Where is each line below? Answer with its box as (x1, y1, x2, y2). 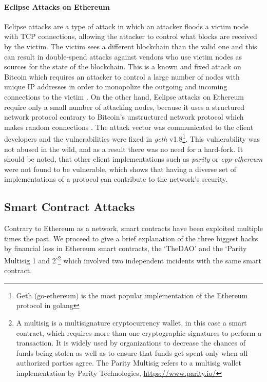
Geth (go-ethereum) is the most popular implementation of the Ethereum (16, 290, 248, 300)
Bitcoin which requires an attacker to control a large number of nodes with (4, 71, 240, 82)
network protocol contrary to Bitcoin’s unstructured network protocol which (4, 111, 244, 122)
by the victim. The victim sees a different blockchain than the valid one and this (4, 41, 257, 51)
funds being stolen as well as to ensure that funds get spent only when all (16, 347, 248, 358)
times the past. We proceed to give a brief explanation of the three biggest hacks (4, 233, 258, 243)
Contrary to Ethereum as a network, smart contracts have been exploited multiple (4, 223, 263, 234)
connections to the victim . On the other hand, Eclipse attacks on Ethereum (4, 91, 244, 102)
